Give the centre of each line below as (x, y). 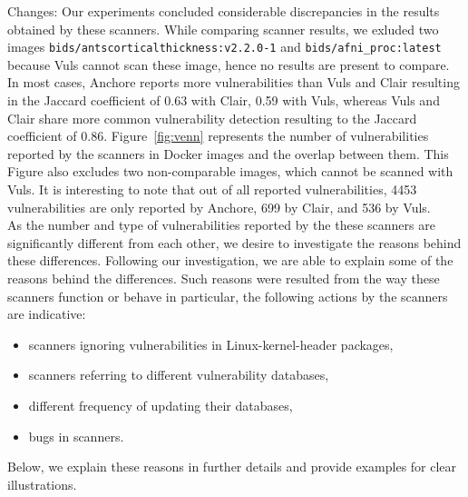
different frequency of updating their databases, (161, 405)
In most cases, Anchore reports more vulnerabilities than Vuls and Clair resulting (234, 82)
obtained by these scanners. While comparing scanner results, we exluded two (223, 29)
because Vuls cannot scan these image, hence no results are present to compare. (229, 64)
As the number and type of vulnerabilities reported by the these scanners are (221, 225)
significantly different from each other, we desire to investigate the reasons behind (234, 242)
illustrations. (42, 484)
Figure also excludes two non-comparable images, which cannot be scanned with (230, 171)
